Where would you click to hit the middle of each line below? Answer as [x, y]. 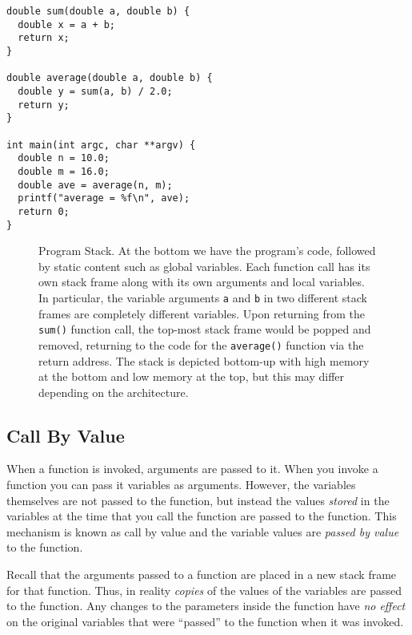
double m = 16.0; [64, 171]
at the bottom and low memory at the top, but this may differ [192, 376]
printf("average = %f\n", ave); [104, 198]
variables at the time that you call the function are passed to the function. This [202, 516]
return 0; [44, 211]
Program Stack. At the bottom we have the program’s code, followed [207, 251]
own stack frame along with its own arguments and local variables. [202, 282]
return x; [44, 38]
